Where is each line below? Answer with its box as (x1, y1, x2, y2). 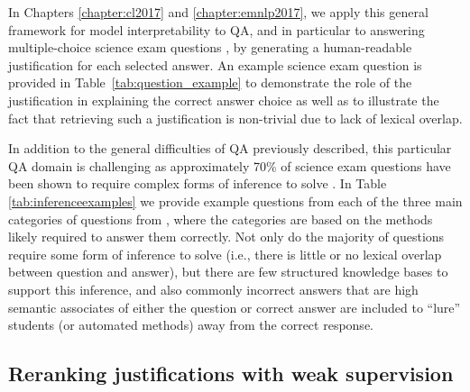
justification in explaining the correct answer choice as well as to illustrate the (8, 90, 439, 109)
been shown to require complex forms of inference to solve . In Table (8, 174, 387, 193)
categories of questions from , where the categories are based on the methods (8, 209, 433, 228)
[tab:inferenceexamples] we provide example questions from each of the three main (8, 191, 463, 210)
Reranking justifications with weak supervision (8, 360, 454, 387)
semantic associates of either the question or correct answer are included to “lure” (8, 297, 461, 316)
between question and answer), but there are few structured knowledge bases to (8, 262, 448, 281)
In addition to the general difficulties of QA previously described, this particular (8, 139, 452, 158)
